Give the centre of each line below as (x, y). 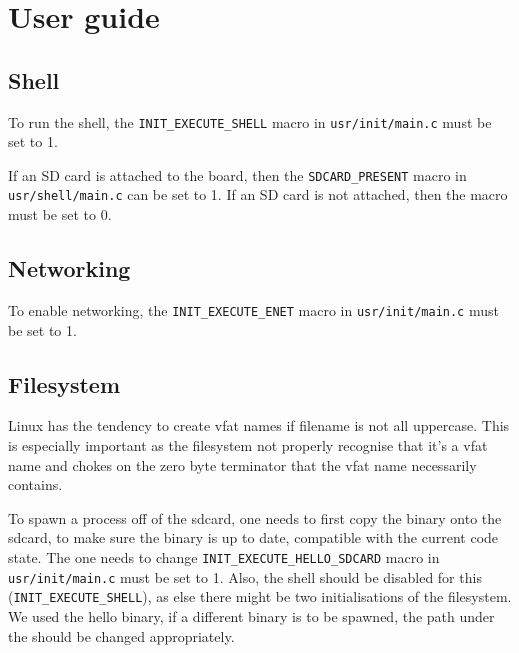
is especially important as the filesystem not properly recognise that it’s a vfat (248, 444)
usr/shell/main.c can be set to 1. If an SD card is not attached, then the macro (258, 194)
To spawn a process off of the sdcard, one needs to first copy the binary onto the (255, 517)
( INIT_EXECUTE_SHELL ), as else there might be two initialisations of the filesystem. (260, 596)
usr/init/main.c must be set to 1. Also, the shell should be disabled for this (245, 576)
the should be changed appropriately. (121, 635)
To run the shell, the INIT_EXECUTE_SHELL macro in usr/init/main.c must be (250, 121)
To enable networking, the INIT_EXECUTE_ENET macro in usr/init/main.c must (253, 309)
